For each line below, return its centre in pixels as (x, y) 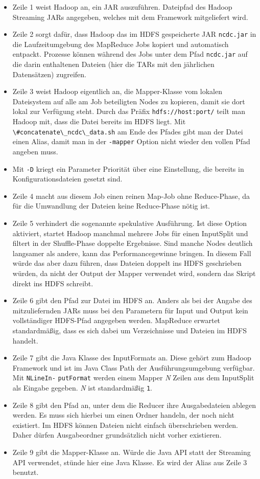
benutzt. (26, 472)
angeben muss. (35, 152)
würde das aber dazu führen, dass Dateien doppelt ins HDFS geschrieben (127, 263)
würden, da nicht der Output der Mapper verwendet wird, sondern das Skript (134, 273)
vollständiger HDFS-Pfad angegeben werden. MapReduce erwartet (116, 320)
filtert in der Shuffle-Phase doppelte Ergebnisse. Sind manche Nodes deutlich (133, 243)
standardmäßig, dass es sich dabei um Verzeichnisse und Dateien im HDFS (129, 330)
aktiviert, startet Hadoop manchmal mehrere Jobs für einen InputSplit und (130, 233)
